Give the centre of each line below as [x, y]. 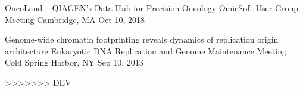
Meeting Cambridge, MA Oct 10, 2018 [75, 19]
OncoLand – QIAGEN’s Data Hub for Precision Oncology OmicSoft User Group [151, 8]
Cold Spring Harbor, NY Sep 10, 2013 [74, 62]
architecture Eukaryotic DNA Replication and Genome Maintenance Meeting [146, 51]
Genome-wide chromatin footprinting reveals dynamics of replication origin [142, 39]
